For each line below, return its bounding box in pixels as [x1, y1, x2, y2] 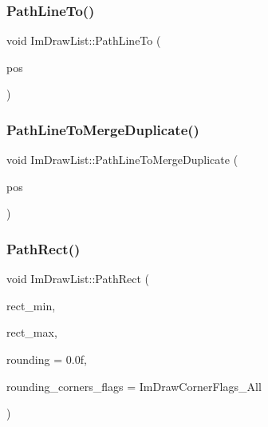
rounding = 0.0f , [6, 351, 87, 367]
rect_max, [6, 324, 57, 341]
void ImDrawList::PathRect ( [6, 270, 150, 287]
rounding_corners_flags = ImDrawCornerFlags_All [6, 377, 262, 394]
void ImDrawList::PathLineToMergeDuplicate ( [6, 151, 238, 168]
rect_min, [6, 297, 56, 313]
